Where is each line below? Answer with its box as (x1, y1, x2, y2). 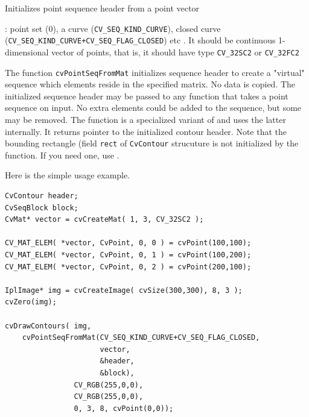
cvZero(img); (5, 298, 57, 307)
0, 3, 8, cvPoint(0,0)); (74, 404, 174, 413)
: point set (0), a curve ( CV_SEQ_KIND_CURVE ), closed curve (5, 22, 221, 34)
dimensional (5, 45, 49, 58)
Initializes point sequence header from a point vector (5, 2, 199, 14)
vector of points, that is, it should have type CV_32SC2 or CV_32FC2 (51, 45, 299, 58)
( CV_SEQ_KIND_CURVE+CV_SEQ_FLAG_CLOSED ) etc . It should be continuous (5, 34, 276, 46)
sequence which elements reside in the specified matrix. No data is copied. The (5, 78, 296, 90)
